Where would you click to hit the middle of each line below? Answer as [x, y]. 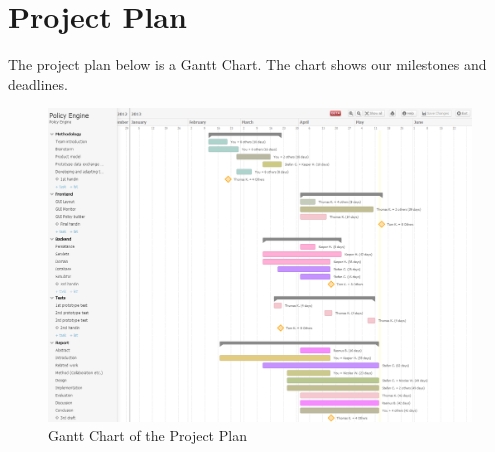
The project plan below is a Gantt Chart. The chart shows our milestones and [247, 64]
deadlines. [38, 83]
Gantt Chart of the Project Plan [147, 435]
